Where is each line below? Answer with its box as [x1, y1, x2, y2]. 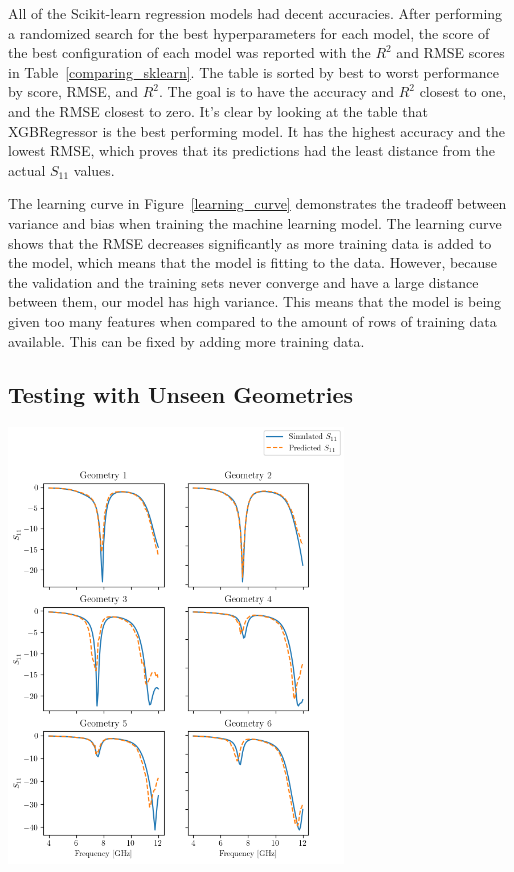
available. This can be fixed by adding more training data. [8, 330, 365, 351]
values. [73, 159, 115, 180]
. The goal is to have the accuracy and [159, 81, 394, 102]
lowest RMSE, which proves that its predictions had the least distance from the [8, 140, 496, 161]
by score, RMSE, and [8, 81, 139, 102]
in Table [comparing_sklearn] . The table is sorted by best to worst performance [8, 61, 500, 82]
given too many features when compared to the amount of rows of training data [8, 310, 497, 331]
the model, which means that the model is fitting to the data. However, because [8, 252, 498, 273]
